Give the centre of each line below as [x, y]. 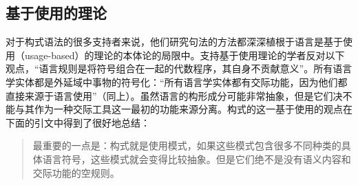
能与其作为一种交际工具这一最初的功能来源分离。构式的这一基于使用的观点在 [179, 109]
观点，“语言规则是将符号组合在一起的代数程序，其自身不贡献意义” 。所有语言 [179, 68]
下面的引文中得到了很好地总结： [78, 122]
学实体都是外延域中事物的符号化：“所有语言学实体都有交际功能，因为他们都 [177, 81]
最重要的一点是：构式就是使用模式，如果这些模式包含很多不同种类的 [187, 145]
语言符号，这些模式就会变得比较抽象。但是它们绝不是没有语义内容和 [197, 159]
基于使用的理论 [56, 13]
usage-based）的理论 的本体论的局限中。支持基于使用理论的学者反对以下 [185, 55]
